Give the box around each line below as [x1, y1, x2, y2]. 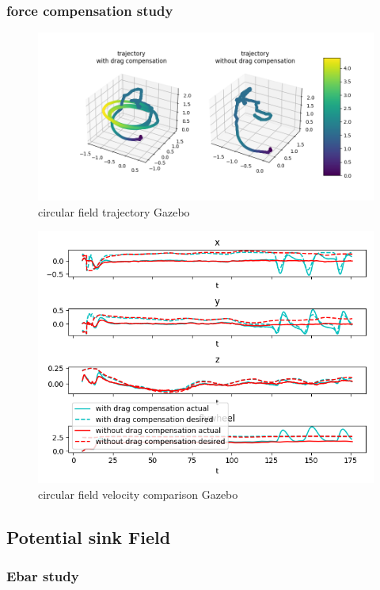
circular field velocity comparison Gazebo [38, 486, 238, 502]
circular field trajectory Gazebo [38, 203, 190, 220]
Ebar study [6, 566, 79, 586]
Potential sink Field [6, 524, 171, 549]
